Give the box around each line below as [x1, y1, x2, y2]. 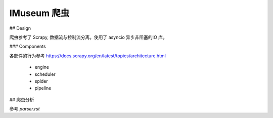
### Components [9, 43, 46, 50]
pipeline [34, 85, 52, 91]
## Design [9, 25, 31, 31]
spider [34, 78, 48, 84]
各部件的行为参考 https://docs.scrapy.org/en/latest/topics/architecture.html [9, 53, 166, 59]
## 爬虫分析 [9, 96, 34, 102]
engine [34, 64, 49, 70]
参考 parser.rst [9, 106, 40, 112]
